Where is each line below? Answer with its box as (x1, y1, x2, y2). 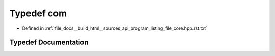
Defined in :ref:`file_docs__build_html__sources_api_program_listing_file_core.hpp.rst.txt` (22, 25, 208, 31)
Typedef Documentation (9, 38, 89, 47)
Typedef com (9, 8, 67, 19)
